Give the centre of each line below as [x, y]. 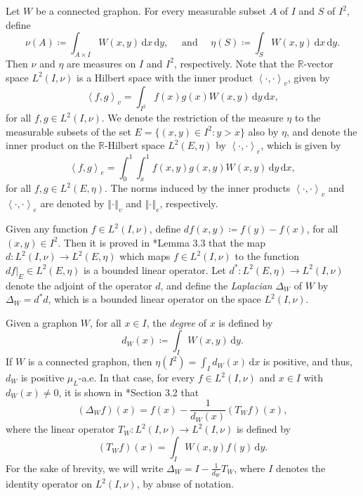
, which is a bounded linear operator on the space [154, 299]
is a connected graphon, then [90, 361]
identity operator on [49, 484]
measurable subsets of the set [68, 131]
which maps [145, 256]
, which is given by [301, 145]
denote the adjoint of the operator [79, 285]
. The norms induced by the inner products [198, 188]
